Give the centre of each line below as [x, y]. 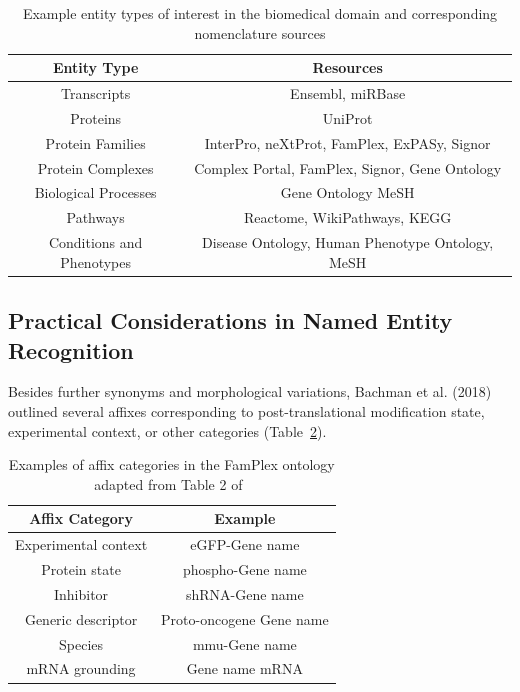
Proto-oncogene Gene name [245, 618]
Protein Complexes [95, 167]
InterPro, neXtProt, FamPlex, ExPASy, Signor [347, 142]
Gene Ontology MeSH [347, 192]
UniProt [347, 117]
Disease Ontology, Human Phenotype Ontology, [348, 242]
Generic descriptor [81, 618]
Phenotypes [95, 261]
